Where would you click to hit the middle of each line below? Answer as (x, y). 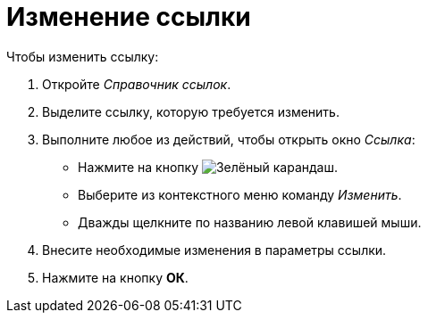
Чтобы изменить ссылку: (83, 56)
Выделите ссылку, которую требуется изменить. (191, 111)
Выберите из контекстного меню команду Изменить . (240, 194)
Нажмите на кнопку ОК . (115, 277)
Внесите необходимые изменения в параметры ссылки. (214, 250)
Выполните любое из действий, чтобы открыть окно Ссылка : (229, 139)
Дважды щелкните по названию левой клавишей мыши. (250, 222)
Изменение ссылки (129, 17)
